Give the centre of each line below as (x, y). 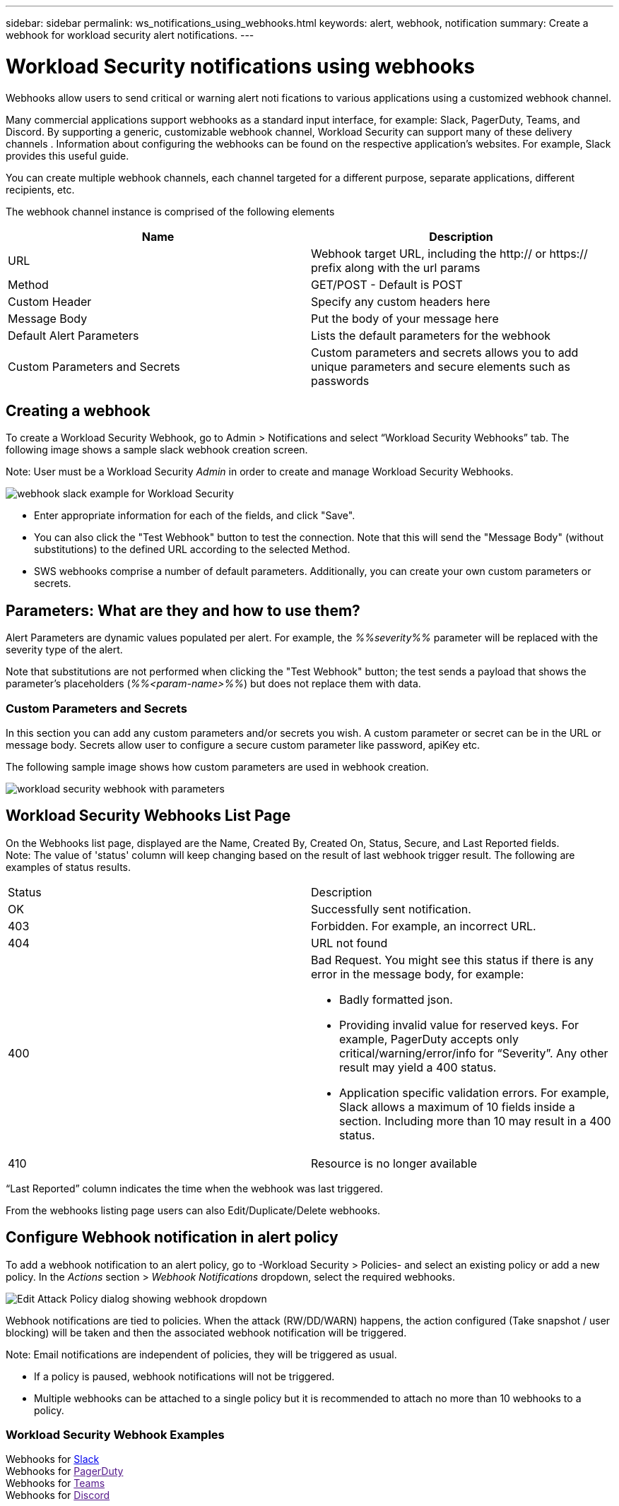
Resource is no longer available (394, 1163)
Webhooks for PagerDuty (65, 1471)
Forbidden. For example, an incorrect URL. (424, 926)
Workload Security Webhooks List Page (148, 816)
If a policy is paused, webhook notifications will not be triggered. (184, 1376)
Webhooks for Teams (55, 1483)
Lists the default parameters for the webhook (431, 335)
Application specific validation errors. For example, (474, 1092)
